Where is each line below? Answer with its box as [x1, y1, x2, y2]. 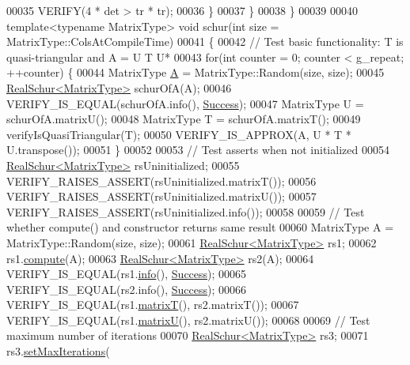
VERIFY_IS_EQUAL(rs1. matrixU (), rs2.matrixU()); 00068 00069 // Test [6, 311, 370, 328]
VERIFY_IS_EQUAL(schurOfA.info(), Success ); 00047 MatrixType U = [6, 95, 364, 111]
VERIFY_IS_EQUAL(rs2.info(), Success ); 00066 [6, 280, 247, 297]
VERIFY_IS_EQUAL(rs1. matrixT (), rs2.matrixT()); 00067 [6, 296, 299, 313]
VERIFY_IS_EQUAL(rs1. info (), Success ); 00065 [6, 265, 247, 282]
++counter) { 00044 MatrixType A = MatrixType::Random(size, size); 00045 [6, 64, 385, 81]
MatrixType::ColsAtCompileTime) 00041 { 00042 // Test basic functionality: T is [6, 33, 404, 50]
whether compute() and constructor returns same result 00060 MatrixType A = [6, 219, 394, 235]
